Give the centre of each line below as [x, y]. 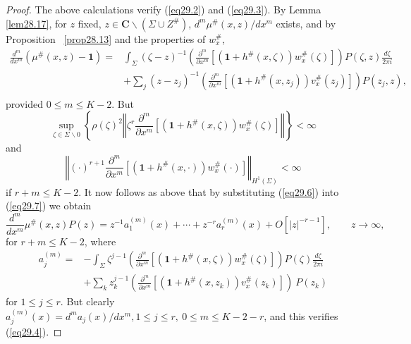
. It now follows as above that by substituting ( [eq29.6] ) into [209, 191]
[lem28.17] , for [36, 23]
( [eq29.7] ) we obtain [49, 205]
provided [24, 103]
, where [100, 241]
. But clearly [87, 301]
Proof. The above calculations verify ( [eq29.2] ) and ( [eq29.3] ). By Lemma [164, 9]
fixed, [90, 23]
